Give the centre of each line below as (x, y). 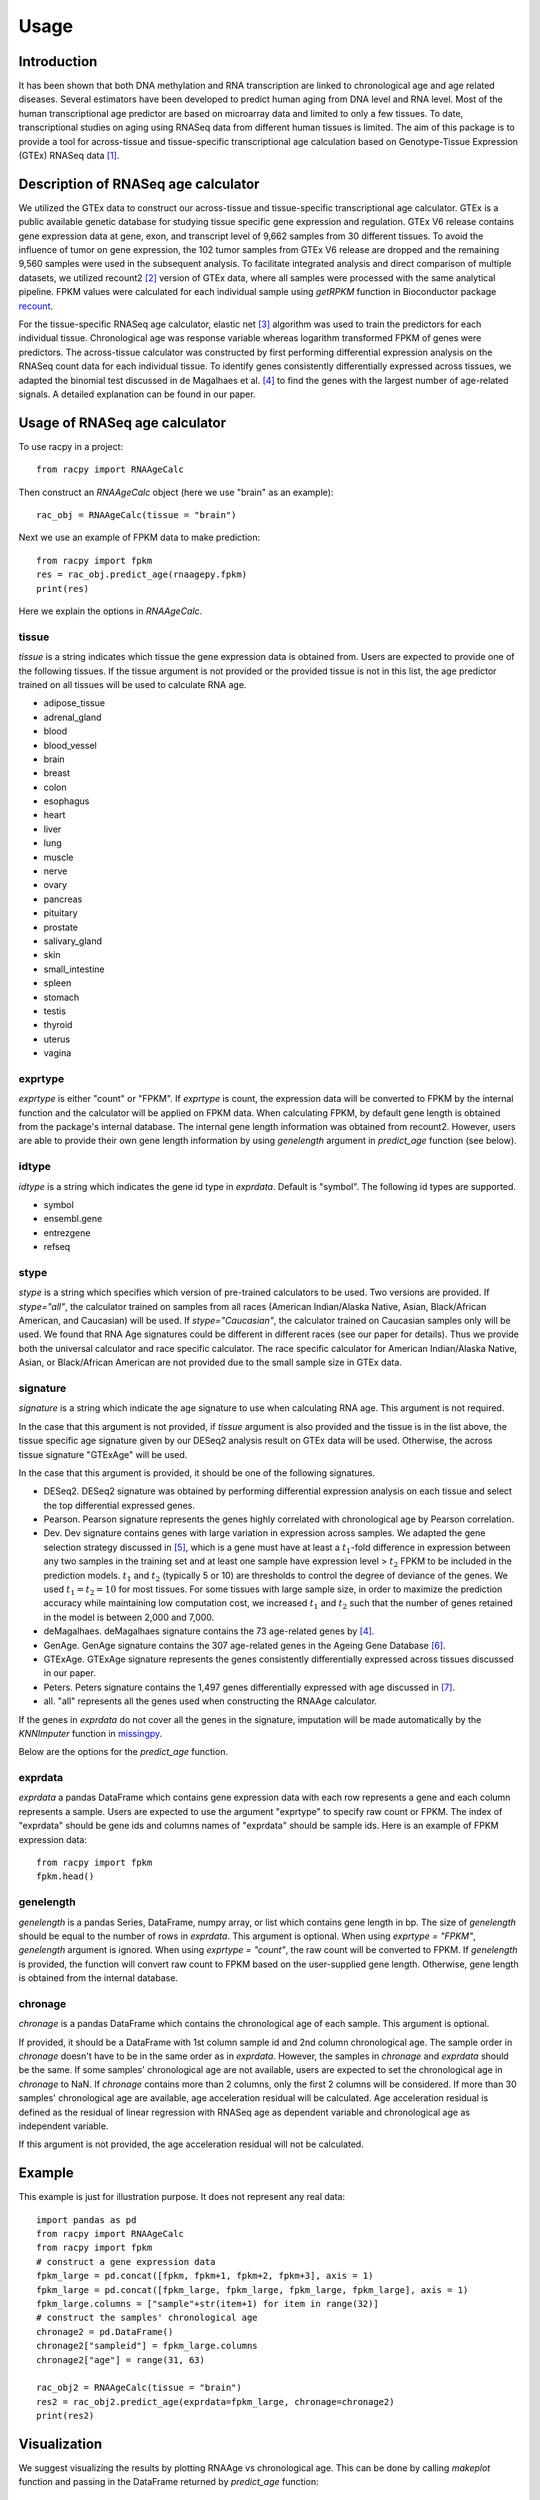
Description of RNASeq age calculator (139, 183)
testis (55, 1011)
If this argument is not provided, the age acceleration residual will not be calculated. (191, 2144)
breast (56, 773)
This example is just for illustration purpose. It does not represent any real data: (182, 2197)
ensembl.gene (73, 1219)
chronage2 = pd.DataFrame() (105, 2331)
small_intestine (74, 969)
